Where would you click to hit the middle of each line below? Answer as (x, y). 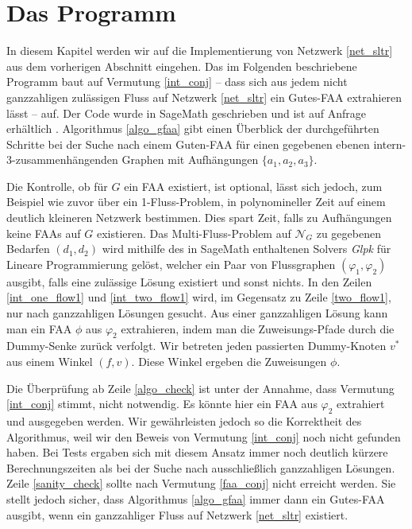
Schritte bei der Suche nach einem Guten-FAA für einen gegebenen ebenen (188, 144)
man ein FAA (39, 328)
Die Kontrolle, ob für (57, 186)
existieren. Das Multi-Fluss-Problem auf (194, 233)
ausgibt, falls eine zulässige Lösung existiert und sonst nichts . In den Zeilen (189, 281)
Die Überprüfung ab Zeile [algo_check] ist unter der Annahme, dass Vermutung (200, 388)
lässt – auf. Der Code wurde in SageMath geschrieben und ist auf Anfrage (186, 113)
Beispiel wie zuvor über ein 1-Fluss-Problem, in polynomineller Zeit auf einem (196, 202)
